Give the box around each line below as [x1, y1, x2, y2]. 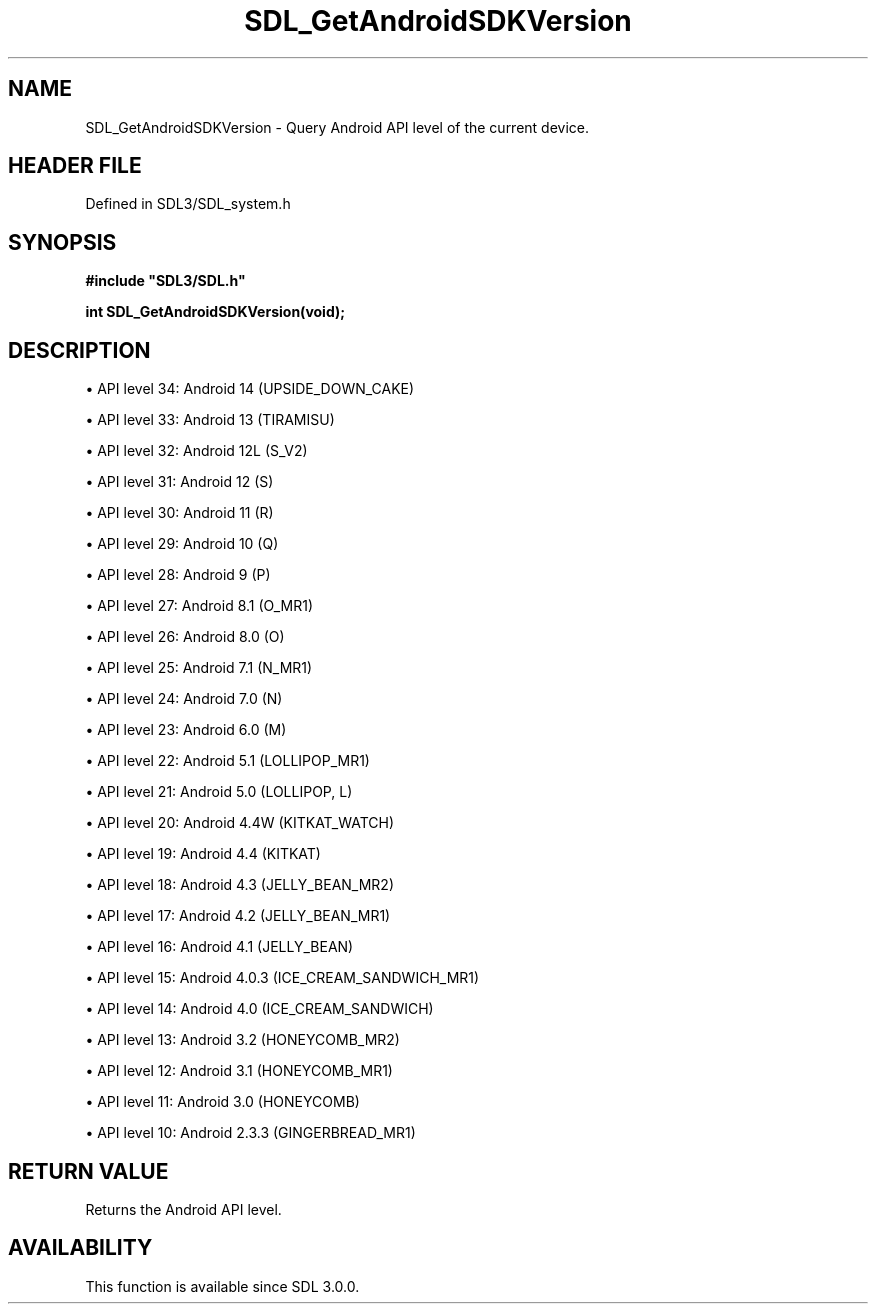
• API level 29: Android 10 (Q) [85, 535, 279, 553]
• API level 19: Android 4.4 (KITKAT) [85, 845, 321, 863]
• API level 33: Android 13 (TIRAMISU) [85, 411, 335, 429]
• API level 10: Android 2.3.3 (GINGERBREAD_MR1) [85, 1124, 416, 1142]
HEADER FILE [8, 153, 142, 179]
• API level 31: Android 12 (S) [85, 473, 274, 491]
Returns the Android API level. [85, 1200, 282, 1218]
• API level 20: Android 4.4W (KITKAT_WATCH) [85, 814, 395, 832]
